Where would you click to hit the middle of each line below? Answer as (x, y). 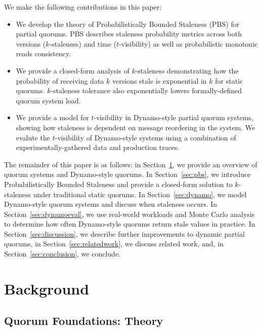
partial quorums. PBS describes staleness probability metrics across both (129, 34)
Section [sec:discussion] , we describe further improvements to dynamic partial (124, 233)
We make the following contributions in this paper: (83, 7)
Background (47, 288)
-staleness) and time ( (83, 43)
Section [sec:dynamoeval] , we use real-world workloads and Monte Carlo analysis (129, 214)
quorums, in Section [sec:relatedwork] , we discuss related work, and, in (114, 244)
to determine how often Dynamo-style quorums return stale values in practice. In (130, 224)
